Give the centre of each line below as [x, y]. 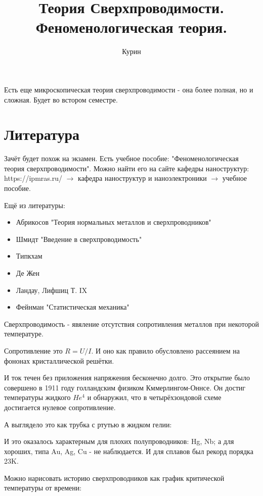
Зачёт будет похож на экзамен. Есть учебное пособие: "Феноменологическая [121, 158]
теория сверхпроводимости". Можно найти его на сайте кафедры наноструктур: [127, 168]
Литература [42, 134]
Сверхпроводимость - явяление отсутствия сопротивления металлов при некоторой [132, 324]
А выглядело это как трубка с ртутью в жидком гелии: [88, 424]
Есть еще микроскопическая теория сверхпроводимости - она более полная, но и [129, 89]
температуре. [24, 334]
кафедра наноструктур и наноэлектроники [142, 178]
